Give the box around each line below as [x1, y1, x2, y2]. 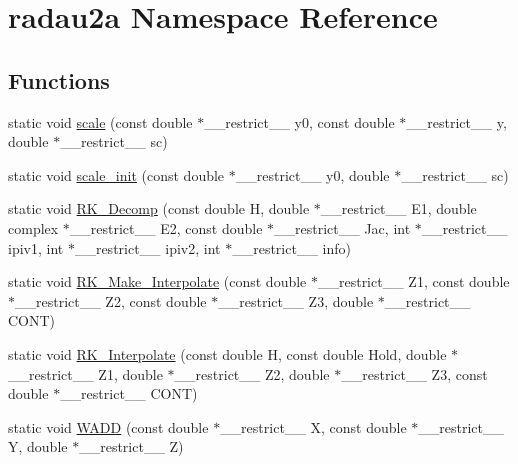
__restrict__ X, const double [220, 416, 407, 437]
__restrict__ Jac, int [274, 217, 411, 238]
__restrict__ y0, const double [204, 111, 395, 132]
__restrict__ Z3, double [218, 290, 374, 311]
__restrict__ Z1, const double [317, 271, 510, 292]
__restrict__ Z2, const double [15, 290, 207, 311]
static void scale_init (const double [8, 164, 225, 185]
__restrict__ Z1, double [8, 363, 163, 384]
